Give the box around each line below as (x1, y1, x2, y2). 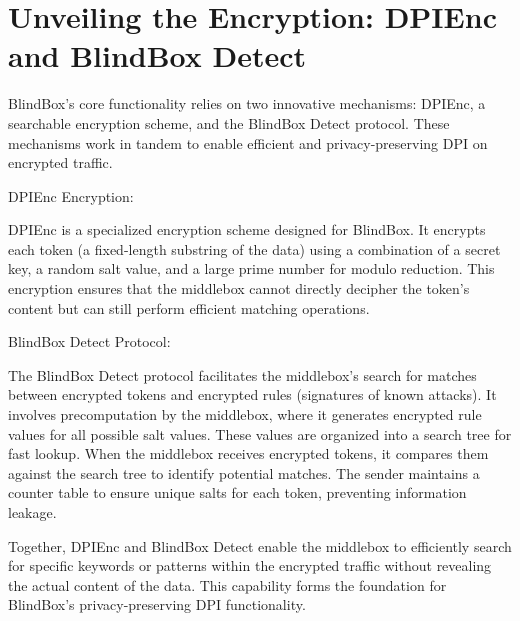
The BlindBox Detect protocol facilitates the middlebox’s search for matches (8, 364, 477, 385)
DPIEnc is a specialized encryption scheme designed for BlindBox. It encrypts (8, 219, 486, 240)
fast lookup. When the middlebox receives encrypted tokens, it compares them (8, 443, 489, 464)
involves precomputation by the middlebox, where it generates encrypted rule (8, 404, 482, 425)
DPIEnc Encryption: (8, 185, 134, 206)
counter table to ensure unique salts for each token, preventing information (8, 482, 467, 503)
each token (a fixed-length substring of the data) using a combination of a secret (8, 238, 501, 259)
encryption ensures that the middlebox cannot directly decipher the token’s (8, 278, 470, 299)
